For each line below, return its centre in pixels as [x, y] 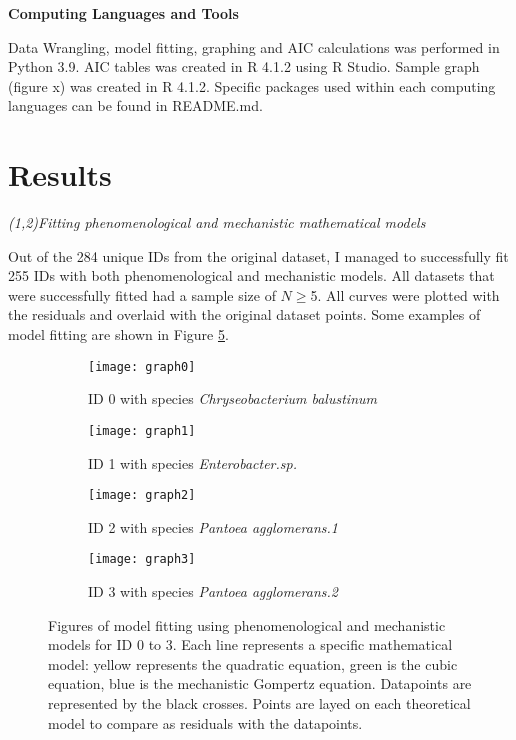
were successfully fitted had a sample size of [142, 294]
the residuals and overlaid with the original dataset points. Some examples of [244, 314]
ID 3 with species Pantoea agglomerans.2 [213, 591]
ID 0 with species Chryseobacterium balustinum [232, 398]
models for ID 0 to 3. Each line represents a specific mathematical [250, 644]
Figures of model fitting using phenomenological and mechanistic [247, 624]
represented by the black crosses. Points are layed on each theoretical [259, 703]
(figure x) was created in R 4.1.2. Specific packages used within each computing [252, 85]
